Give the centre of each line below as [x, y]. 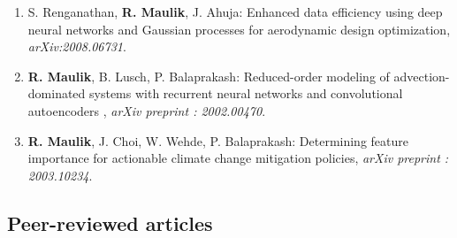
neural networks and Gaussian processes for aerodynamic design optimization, [239, 29]
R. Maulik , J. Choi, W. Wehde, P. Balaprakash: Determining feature [218, 140]
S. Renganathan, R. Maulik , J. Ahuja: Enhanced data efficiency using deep [235, 12]
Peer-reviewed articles [110, 223]
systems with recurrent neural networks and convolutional [246, 93]
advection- [422, 76]
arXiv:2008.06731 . [77, 46]
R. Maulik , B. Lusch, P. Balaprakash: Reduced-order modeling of [209, 76]
